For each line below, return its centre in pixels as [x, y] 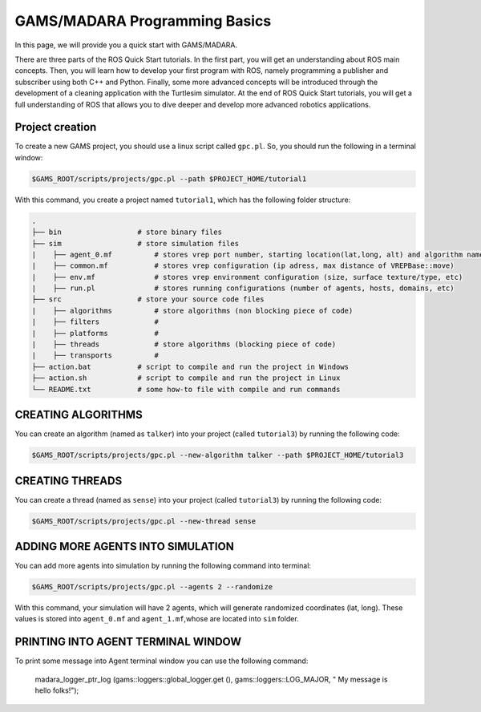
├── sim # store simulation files [135, 243]
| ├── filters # [95, 322]
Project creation [56, 127]
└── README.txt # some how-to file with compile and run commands [186, 389]
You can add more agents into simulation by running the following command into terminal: [163, 566]
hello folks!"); [57, 690]
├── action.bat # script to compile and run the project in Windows [190, 366]
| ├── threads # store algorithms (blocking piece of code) [184, 344]
